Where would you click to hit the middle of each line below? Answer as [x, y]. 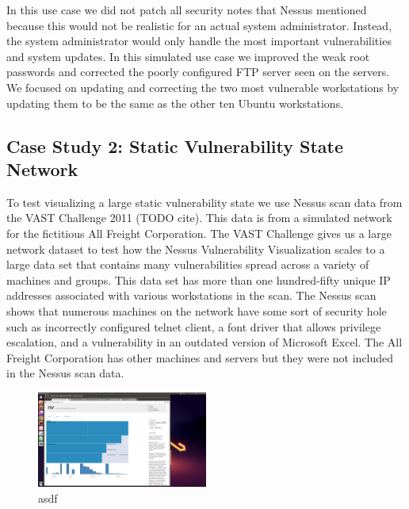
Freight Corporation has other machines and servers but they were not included [200, 357]
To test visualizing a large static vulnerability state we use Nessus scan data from [204, 202]
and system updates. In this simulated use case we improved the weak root [188, 56]
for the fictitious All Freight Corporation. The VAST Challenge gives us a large [199, 233]
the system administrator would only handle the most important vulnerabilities [199, 41]
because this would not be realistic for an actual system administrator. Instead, [199, 25]
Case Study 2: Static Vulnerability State [175, 145]
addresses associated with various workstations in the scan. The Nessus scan [191, 295]
